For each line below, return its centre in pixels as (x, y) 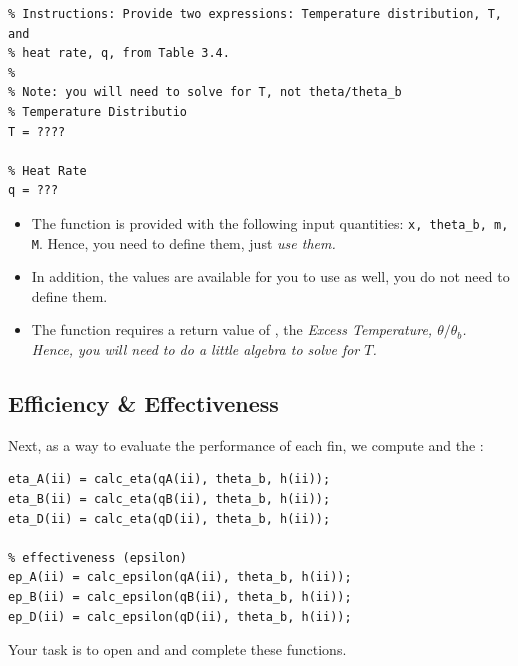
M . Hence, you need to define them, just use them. (183, 242)
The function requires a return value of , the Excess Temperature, (232, 329)
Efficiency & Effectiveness (143, 403)
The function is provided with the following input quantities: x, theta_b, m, (270, 222)
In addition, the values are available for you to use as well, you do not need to (270, 276)
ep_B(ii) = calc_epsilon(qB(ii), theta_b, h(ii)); (180, 596)
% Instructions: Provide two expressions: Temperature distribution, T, (255, 14)
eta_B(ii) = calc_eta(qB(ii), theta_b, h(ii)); (169, 499)
